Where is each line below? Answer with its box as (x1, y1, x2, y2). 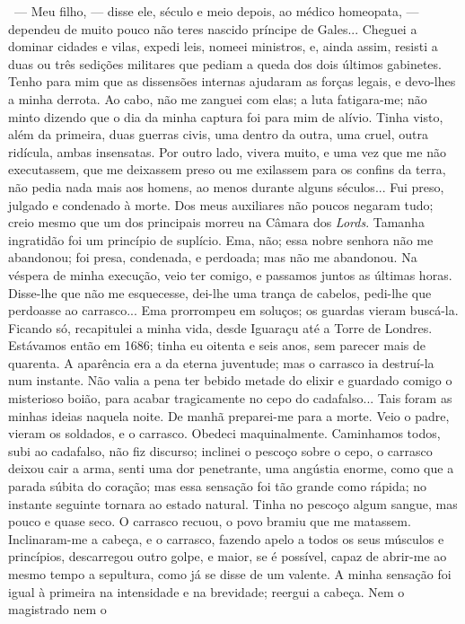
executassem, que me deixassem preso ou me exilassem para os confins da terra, (8, 160, 446, 179)
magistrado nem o (8, 600, 107, 619)
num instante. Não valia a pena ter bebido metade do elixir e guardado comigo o (8, 371, 452, 390)
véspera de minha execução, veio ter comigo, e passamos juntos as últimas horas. (8, 265, 452, 284)
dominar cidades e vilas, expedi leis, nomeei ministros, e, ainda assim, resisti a (8, 37, 438, 56)
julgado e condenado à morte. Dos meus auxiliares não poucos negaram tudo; (8, 195, 434, 214)
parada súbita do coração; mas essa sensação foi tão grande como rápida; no (8, 477, 427, 496)
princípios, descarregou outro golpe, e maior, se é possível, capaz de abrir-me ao (8, 547, 447, 566)
